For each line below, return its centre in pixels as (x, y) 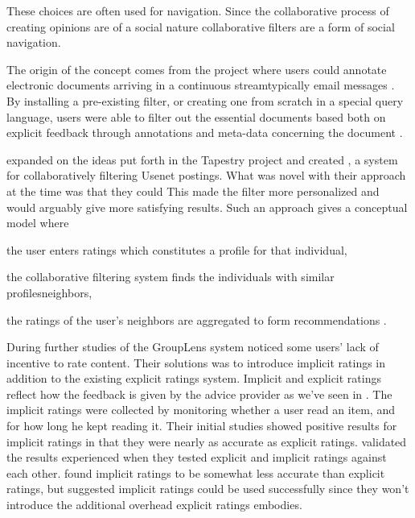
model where (38, 223)
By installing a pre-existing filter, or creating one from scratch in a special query (205, 100)
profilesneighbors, (49, 292)
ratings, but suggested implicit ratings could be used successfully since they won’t (208, 489)
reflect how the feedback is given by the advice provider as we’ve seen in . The (199, 394)
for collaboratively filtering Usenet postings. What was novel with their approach (206, 175)
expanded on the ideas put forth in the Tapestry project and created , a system (202, 159)
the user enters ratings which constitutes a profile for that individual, (177, 249)
